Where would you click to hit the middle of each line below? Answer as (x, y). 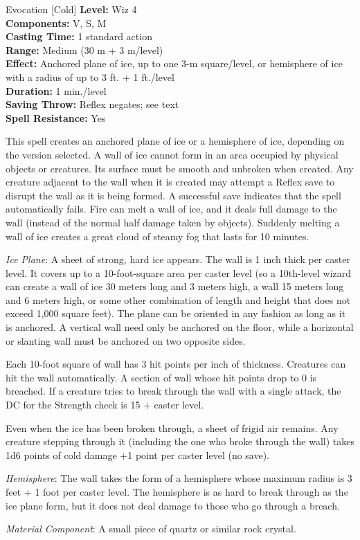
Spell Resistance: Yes (56, 117)
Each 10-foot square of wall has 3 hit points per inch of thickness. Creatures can (176, 364)
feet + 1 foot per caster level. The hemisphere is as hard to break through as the (177, 492)
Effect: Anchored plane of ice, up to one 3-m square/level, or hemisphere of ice (174, 63)
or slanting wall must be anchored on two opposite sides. (126, 340)
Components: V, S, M (56, 22)
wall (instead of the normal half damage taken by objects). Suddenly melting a (173, 222)
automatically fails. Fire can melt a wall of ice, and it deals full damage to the (171, 209)
